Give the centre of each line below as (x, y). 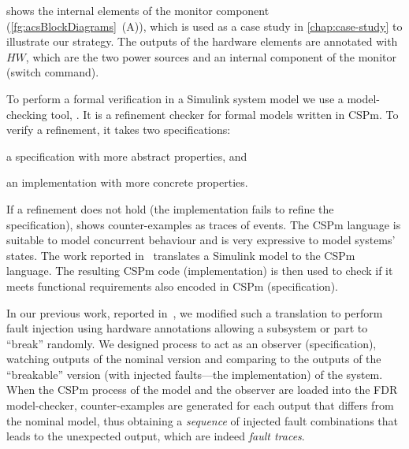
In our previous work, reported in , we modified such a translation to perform (195, 312)
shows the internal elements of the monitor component (138, 10)
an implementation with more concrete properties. (127, 182)
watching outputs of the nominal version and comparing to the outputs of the (194, 359)
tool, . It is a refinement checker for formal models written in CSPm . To (225, 114)
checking (27, 114)
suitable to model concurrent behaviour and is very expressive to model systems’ (201, 240)
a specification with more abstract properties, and (127, 156)
